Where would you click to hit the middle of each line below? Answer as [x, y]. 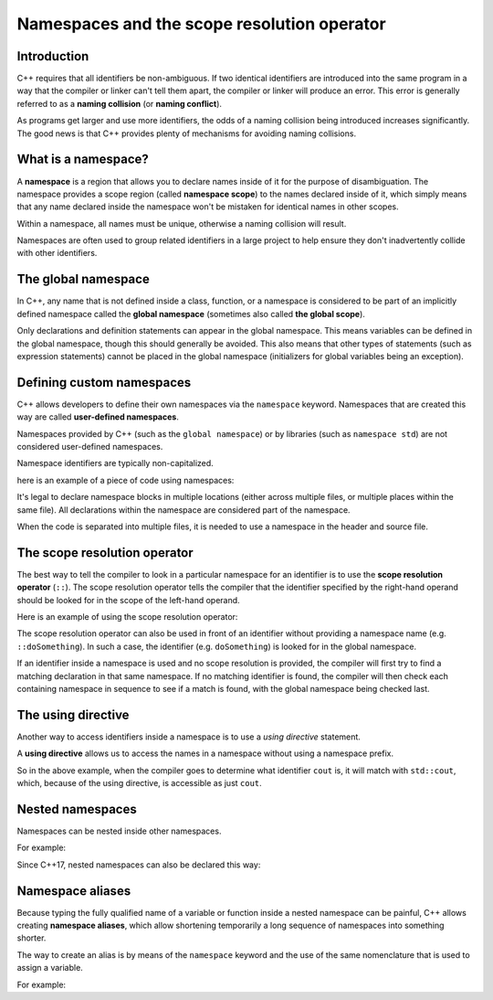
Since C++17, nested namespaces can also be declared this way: [139, 865]
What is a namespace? [83, 160]
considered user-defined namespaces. [90, 447]
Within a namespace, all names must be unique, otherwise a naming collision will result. [182, 223]
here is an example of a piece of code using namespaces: [126, 480]
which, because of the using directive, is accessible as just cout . [139, 783]
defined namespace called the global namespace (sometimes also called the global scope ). [191, 314]
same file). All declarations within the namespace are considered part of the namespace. [184, 510]
